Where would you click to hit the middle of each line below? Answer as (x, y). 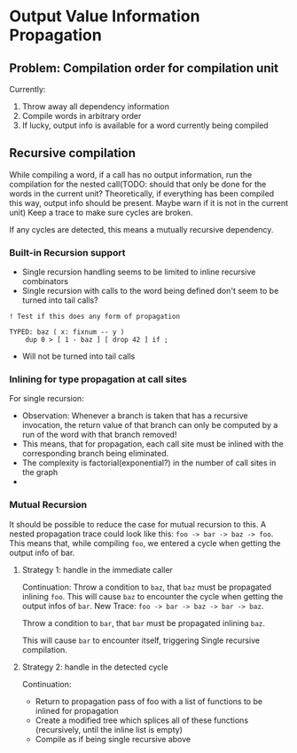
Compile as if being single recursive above (113, 739)
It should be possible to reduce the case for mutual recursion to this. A (138, 524)
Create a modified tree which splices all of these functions (142, 720)
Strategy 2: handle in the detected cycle (95, 667)
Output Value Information (105, 16)
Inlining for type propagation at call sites (98, 379)
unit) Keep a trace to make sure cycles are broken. (101, 212)
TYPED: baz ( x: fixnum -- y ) (67, 332)
